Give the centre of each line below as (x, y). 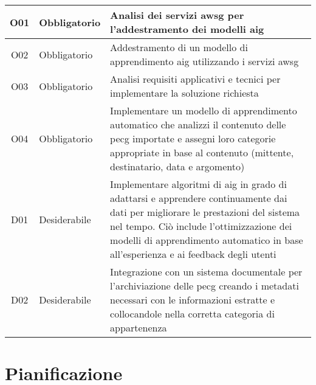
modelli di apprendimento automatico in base (207, 240)
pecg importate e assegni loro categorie (193, 138)
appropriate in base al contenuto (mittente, (202, 152)
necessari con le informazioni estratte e (193, 300)
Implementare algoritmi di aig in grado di (198, 184)
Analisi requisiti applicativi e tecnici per (195, 79)
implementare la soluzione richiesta (184, 93)
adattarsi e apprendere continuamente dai (199, 198)
